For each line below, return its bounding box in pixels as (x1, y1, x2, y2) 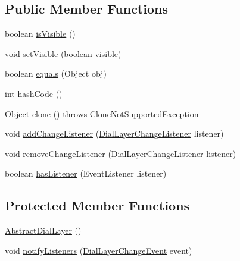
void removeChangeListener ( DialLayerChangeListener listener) (5, 147, 236, 159)
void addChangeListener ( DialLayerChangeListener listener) (5, 127, 224, 140)
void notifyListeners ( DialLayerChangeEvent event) (5, 244, 192, 256)
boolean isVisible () (5, 27, 76, 40)
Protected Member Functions (5, 196, 190, 215)
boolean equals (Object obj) (5, 67, 107, 80)
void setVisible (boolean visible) (5, 47, 121, 59)
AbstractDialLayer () (5, 224, 82, 237)
